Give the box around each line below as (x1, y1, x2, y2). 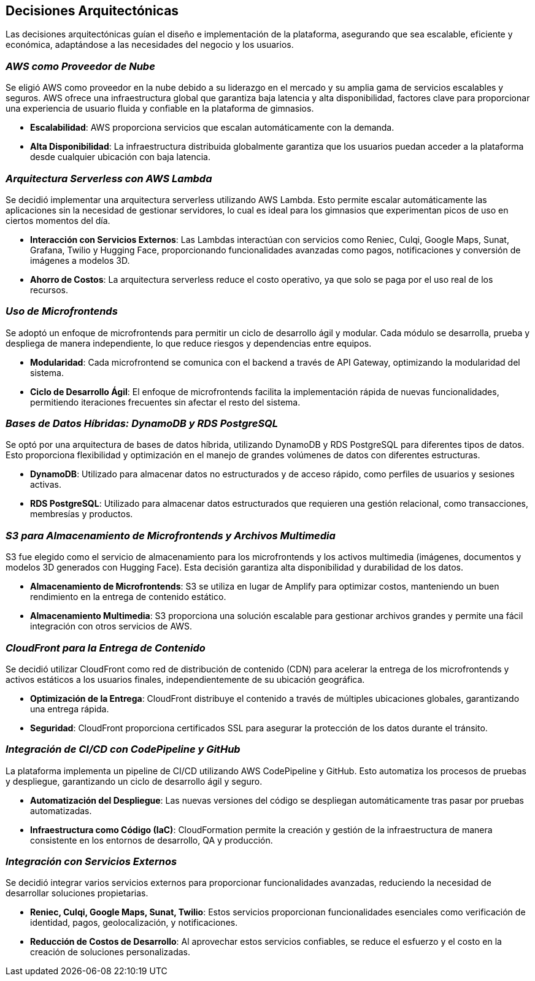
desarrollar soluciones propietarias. (6, 888, 148, 899)
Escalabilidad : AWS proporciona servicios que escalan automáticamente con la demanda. (30, 122, 395, 133)
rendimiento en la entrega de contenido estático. (30, 591, 226, 602)
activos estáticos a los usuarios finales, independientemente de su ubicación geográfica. (6, 674, 365, 685)
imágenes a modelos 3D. (30, 255, 130, 266)
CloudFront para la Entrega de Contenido (6, 641, 206, 654)
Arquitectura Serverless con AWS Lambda (6, 172, 212, 185)
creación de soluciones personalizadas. (30, 947, 191, 958)
